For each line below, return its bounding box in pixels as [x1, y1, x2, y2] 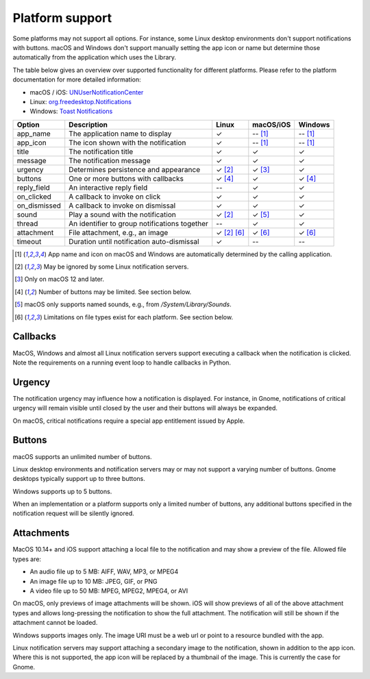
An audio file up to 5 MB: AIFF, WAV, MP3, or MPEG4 [29, 567, 179, 576]
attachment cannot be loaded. [12, 619, 98, 627]
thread [16, 219, 38, 228]
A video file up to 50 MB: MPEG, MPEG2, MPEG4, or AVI [29, 587, 188, 595]
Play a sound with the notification [69, 210, 176, 219]
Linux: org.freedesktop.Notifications [29, 97, 132, 106]
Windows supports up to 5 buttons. [12, 487, 112, 495]
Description [69, 120, 108, 129]
